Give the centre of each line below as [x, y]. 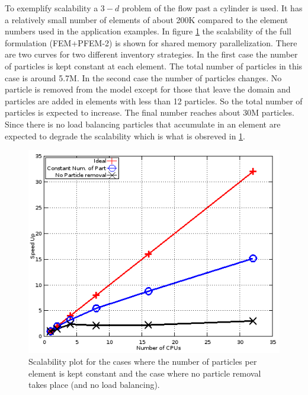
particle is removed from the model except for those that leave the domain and [148, 89]
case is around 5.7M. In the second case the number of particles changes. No [143, 77]
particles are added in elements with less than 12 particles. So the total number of [154, 101]
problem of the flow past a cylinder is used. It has [212, 8]
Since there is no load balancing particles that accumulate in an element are [143, 124]
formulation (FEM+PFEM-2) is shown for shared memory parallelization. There [151, 42]
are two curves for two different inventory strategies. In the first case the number [151, 54]
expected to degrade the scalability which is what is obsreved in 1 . [125, 136]
